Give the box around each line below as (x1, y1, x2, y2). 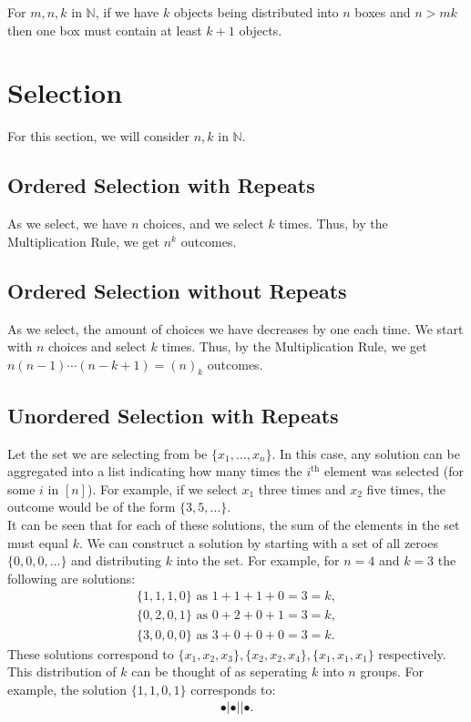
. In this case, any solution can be (271, 443, 460, 463)
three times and (258, 479, 346, 498)
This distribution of (7, 662, 117, 681)
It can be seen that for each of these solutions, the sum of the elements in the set (7, 515, 460, 534)
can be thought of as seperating (131, 662, 308, 681)
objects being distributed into (173, 3, 339, 21)
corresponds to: (190, 679, 276, 698)
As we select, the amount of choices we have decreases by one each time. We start (7, 319, 464, 338)
